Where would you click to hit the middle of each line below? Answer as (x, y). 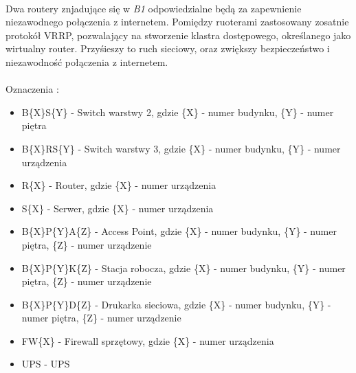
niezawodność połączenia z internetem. (87, 61)
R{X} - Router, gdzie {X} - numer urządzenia (119, 185)
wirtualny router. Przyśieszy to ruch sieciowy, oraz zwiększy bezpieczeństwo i (168, 48)
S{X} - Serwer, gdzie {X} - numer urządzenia (118, 208)
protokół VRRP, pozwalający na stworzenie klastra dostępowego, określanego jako (178, 35)
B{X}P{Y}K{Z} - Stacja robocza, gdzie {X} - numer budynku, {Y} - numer (183, 268)
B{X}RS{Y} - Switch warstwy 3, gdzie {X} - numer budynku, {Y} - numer (181, 148)
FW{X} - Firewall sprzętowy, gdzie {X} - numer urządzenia (148, 340)
